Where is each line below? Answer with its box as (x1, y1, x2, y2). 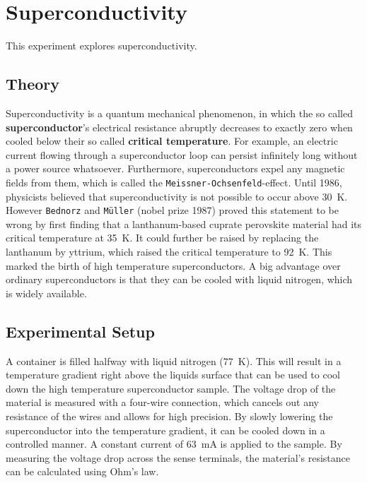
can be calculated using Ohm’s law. (6, 464, 159, 479)
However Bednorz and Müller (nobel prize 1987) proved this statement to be (6, 203, 339, 217)
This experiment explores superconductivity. (6, 38, 197, 53)
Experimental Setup (6, 320, 155, 342)
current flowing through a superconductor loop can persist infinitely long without (6, 147, 358, 162)
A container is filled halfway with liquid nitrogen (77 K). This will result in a (6, 353, 342, 368)
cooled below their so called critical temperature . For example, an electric (6, 133, 338, 148)
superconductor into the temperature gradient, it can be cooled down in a (6, 422, 325, 437)
